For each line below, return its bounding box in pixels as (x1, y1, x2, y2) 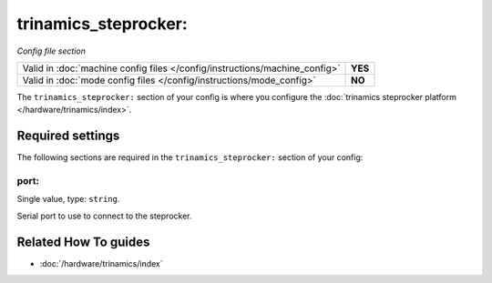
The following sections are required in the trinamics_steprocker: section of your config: (16, 152, 364, 163)
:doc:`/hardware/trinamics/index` (39, 258, 163, 268)
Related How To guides (16, 234, 150, 249)
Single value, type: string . (16, 194, 120, 205)
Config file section (16, 45, 87, 56)
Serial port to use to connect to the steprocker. (16, 210, 192, 221)
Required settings (16, 128, 120, 144)
